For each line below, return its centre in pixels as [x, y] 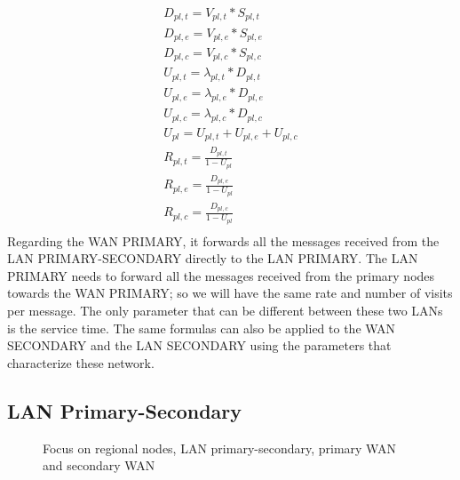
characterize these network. [81, 362]
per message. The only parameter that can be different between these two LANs [225, 311]
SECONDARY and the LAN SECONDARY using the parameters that [199, 345]
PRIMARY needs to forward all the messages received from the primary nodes [221, 275]
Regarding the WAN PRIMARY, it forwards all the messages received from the [223, 240]
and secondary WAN [99, 465]
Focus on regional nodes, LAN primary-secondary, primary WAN [219, 448]
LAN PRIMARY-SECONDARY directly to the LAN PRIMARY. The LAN [213, 258]
